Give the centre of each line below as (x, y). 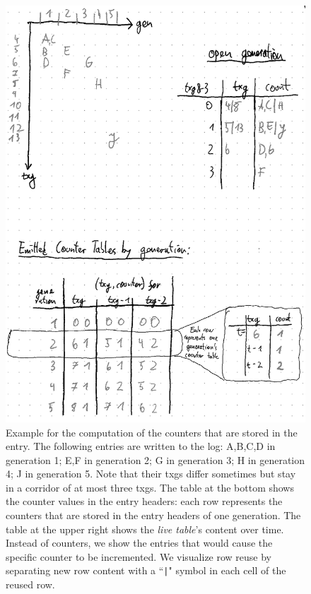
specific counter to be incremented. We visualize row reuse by (139, 556)
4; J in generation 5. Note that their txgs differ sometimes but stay (151, 474)
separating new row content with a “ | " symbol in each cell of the (146, 570)
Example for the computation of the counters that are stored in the (152, 432)
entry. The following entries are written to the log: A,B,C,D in (141, 446)
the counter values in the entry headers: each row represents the (144, 501)
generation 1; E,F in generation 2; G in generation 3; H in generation (155, 459)
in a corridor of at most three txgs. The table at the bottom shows (150, 487)
